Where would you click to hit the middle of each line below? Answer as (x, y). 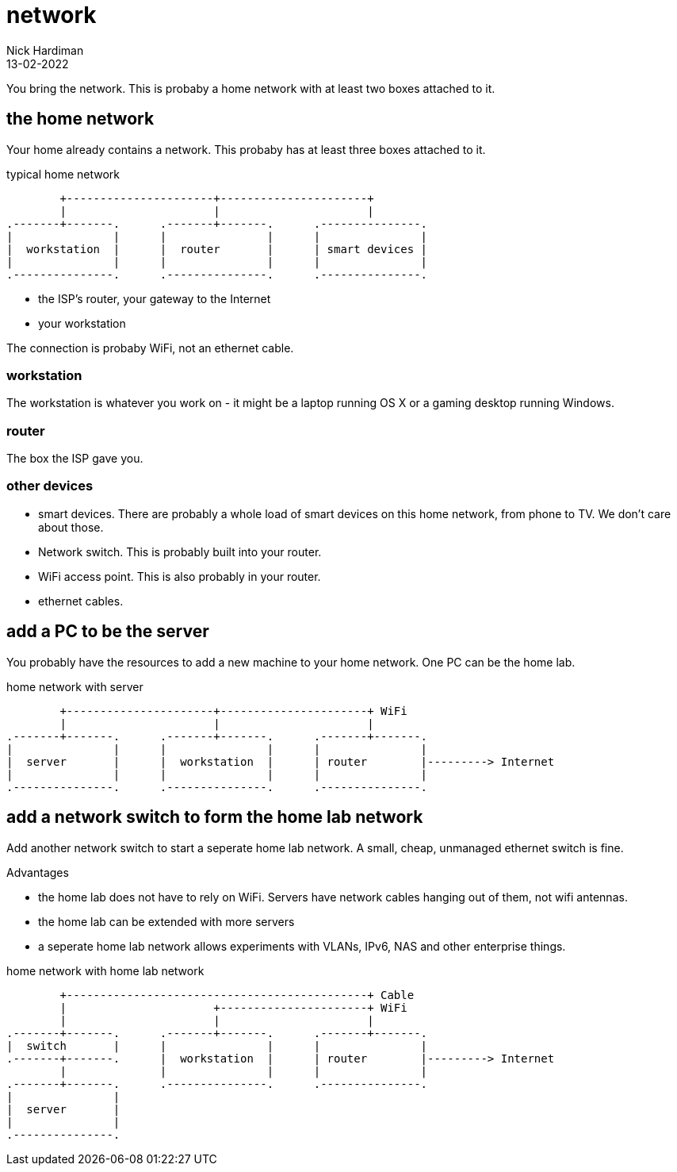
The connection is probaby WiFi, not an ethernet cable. (150, 348)
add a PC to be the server (108, 632)
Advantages (38, 872)
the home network (80, 119)
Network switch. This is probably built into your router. (180, 551)
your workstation (82, 323)
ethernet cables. (81, 601)
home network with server (75, 686)
